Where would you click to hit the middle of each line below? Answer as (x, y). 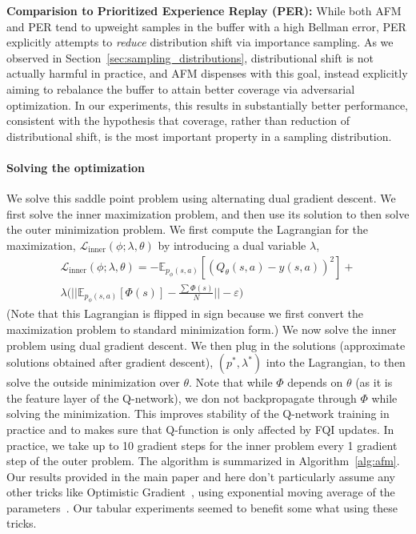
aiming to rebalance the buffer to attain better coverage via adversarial (181, 88)
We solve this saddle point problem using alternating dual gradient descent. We (201, 198)
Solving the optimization (76, 167)
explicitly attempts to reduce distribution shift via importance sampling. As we (200, 42)
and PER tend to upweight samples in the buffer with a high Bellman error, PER (206, 26)
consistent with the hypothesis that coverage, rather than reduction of (178, 120)
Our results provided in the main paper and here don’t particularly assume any (201, 476)
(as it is (374, 382)
